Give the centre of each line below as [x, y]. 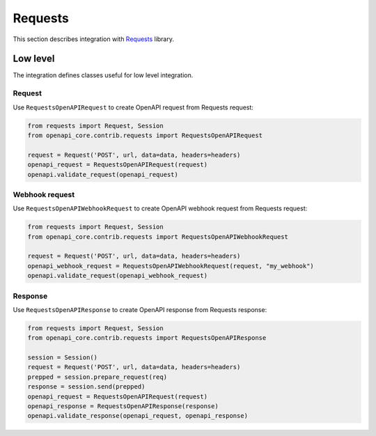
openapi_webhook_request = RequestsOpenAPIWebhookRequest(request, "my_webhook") [171, 266]
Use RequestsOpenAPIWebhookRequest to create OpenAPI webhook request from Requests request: [160, 208]
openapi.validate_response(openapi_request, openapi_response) [138, 416]
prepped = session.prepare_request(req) [97, 377]
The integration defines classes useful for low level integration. [103, 75]
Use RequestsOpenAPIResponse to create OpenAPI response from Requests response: [140, 309]
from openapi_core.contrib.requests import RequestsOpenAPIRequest [145, 135]
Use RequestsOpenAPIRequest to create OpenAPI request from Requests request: [133, 107]
